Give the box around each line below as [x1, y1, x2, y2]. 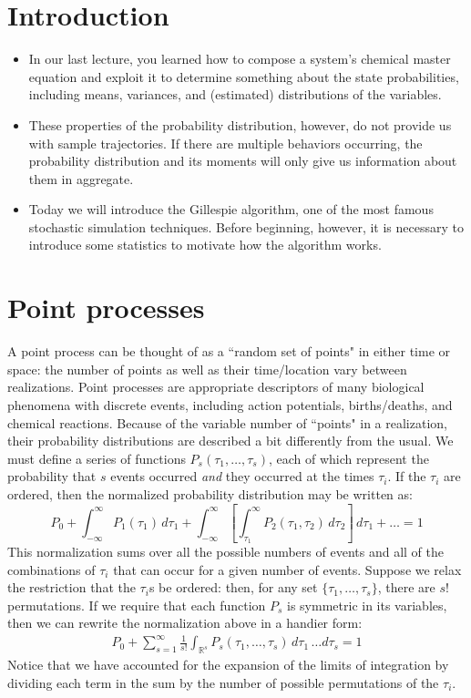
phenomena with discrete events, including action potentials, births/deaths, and [7, 395, 453, 414]
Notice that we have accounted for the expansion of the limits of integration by [7, 655, 449, 674]
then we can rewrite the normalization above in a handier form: [7, 613, 363, 632]
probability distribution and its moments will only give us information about [28, 151, 457, 170]
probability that [7, 467, 97, 486]
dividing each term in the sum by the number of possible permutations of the [7, 672, 439, 692]
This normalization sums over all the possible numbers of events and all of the [7, 541, 444, 560]
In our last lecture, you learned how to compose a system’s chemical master [28, 49, 451, 68]
